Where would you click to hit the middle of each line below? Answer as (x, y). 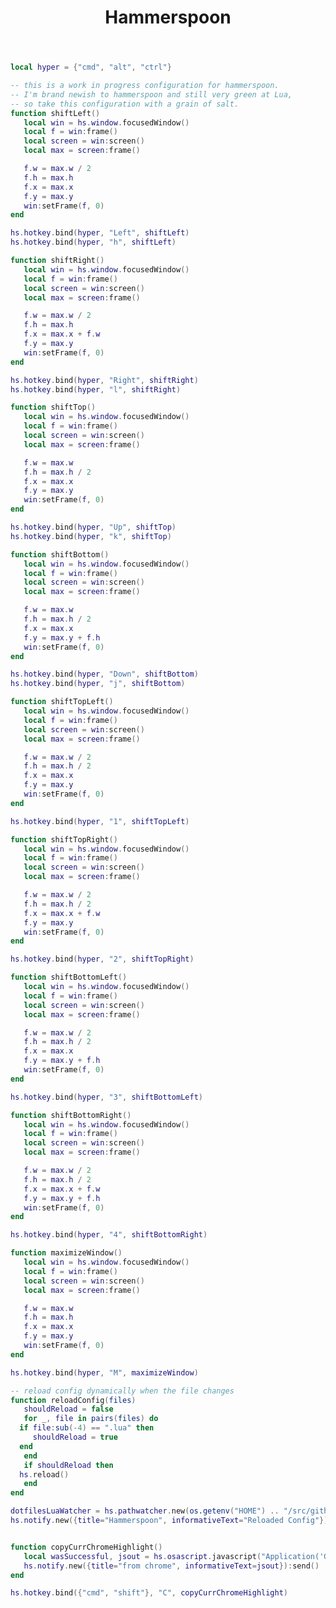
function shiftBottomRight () (71, 1115)
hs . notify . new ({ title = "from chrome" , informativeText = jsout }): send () (171, 1566)
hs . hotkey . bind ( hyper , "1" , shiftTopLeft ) (100, 821)
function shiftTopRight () (64, 839)
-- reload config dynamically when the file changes (122, 1391)
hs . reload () (44, 1474)
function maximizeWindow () (66, 1253)
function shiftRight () (57, 261)
